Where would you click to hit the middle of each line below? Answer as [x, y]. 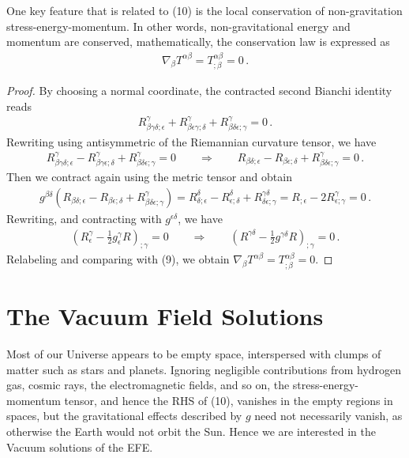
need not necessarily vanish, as [328, 416]
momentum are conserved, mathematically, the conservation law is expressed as [198, 42]
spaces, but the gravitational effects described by [124, 416]
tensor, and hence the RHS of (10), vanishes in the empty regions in [229, 400]
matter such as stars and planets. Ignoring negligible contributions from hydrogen [204, 369]
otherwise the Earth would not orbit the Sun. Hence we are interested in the [191, 431]
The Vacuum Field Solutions [165, 316]
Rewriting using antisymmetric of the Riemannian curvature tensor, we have [191, 141]
